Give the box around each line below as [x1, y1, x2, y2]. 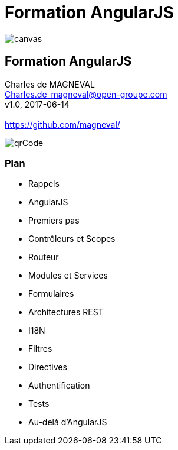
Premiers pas [28, 215, 80, 226]
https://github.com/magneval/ [5, 119, 120, 130]
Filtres [28, 344, 52, 354]
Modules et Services [28, 270, 108, 281]
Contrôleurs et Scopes [28, 234, 116, 244]
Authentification [28, 380, 90, 391]
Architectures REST [28, 307, 104, 318]
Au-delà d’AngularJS [28, 417, 107, 428]
